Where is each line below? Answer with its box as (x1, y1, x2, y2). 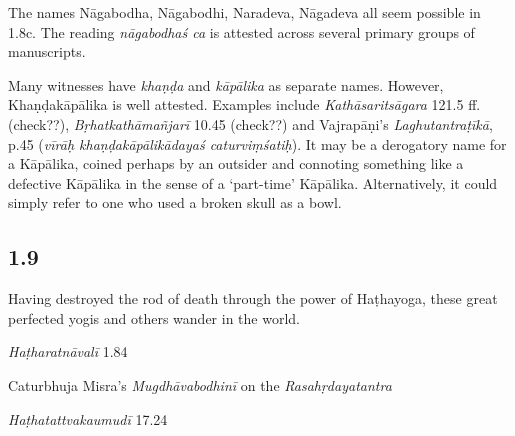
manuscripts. (8, 41, 86, 62)
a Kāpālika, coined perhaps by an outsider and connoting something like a (8, 153, 464, 174)
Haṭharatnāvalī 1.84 (8, 341, 128, 362)
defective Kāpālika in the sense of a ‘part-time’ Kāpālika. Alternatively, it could (8, 172, 498, 193)
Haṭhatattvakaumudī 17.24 (8, 408, 168, 429)
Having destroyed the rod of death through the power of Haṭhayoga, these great (8, 288, 498, 309)
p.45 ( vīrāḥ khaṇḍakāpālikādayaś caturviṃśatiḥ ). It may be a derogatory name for (8, 133, 507, 154)
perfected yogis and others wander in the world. (8, 307, 300, 328)
